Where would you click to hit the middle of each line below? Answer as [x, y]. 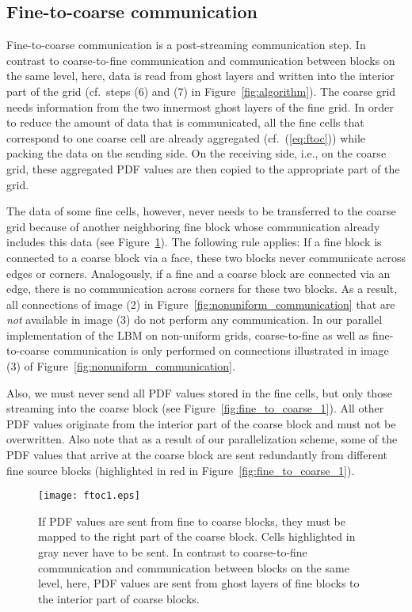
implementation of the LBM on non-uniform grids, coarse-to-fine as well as [188, 335]
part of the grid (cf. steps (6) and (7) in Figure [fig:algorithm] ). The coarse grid [201, 91]
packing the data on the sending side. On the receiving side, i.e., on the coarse [196, 153]
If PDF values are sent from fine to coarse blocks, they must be [192, 521]
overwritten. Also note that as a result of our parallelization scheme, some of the [202, 439]
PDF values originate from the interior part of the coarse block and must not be [201, 423]
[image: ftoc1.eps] [89, 496]
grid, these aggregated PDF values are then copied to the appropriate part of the [203, 168]
